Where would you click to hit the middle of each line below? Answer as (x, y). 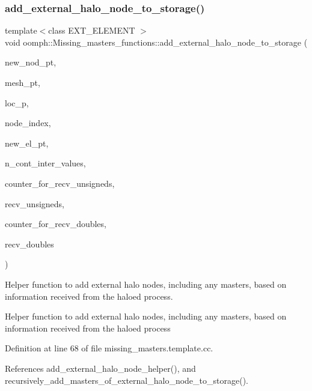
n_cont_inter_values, (45, 163)
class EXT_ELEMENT (92, 30)
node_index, (28, 123)
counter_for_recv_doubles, (56, 224)
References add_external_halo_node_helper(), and (100, 368)
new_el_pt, (27, 143)
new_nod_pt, (31, 62)
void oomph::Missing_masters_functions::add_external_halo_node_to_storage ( (156, 42)
